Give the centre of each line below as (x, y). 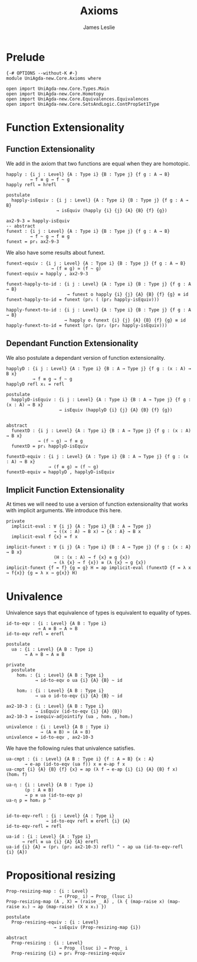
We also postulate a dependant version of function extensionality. (86, 357)
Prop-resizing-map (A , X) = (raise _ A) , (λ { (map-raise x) (86, 902)
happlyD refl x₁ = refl (35, 384)
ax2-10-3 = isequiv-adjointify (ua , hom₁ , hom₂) (70, 717)
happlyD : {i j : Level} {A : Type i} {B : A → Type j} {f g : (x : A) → (99, 368)
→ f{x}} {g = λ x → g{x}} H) (42, 573)
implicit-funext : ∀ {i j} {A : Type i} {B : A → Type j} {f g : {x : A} (99, 547)
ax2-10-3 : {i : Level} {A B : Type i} (55, 706)
